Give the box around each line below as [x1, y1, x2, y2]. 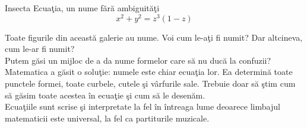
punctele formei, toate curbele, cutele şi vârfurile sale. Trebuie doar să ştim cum [5, 77, 296, 90]
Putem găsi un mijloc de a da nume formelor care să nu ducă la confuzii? [5, 54, 271, 66]
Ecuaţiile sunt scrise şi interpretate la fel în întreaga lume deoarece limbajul [5, 100, 280, 113]
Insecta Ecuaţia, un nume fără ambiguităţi [5, 2, 160, 14]
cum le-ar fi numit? [5, 42, 75, 55]
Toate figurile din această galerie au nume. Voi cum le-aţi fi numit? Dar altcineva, [5, 31, 303, 43]
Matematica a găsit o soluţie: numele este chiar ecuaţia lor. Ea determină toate [5, 65, 293, 78]
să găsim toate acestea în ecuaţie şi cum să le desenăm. [5, 88, 205, 101]
